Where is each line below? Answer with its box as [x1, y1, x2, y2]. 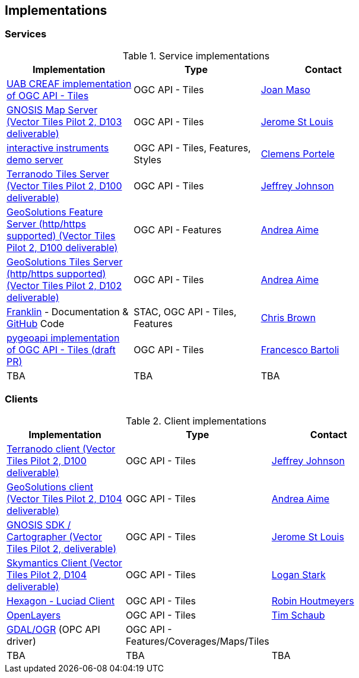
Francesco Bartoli [260, 343, 339, 356]
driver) [7, 635, 36, 647]
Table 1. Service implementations [122, 49, 270, 62]
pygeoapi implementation [7, 331, 120, 344]
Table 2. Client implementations [125, 414, 267, 427]
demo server [7, 153, 63, 166]
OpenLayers [7, 609, 61, 621]
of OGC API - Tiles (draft [7, 343, 116, 356]
